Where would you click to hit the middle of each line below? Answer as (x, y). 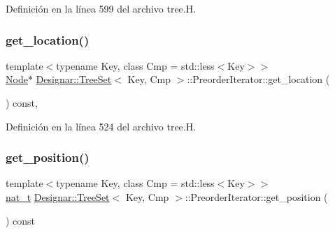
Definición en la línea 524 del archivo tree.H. (101, 126)
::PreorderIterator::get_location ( (258, 79)
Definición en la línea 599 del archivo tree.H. (101, 8)
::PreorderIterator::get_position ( (256, 197)
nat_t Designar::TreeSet (58, 197)
